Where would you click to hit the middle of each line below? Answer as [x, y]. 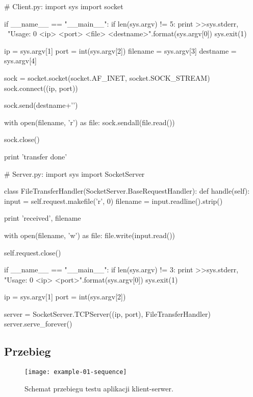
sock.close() [22, 139]
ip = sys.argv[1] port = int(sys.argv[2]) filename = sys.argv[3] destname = [120, 50]
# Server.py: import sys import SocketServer [74, 173]
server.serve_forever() [38, 324]
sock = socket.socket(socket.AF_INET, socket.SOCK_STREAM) [107, 77]
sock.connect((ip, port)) [41, 88]
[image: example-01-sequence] [76, 372]
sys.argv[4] [20, 61]
